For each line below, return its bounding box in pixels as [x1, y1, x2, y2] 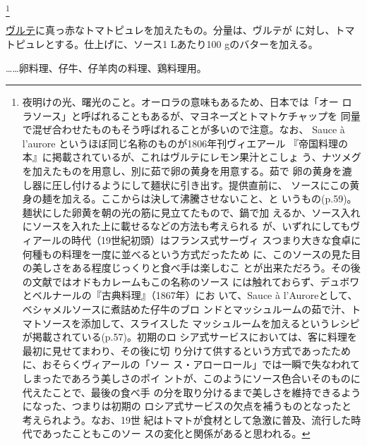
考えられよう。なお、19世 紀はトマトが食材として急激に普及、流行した [22, 412, 351, 427]
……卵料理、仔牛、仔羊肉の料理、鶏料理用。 [6, 60, 207, 75]
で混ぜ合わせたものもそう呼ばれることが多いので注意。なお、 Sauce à [22, 122, 345, 137]
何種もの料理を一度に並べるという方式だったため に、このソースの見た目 [22, 246, 361, 261]
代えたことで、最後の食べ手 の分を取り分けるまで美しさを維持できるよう [22, 384, 361, 399]
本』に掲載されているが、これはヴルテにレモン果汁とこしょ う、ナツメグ [22, 150, 361, 164]
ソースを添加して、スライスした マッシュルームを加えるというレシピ [42, 315, 360, 330]
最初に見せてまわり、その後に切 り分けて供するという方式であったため [22, 343, 351, 358]
